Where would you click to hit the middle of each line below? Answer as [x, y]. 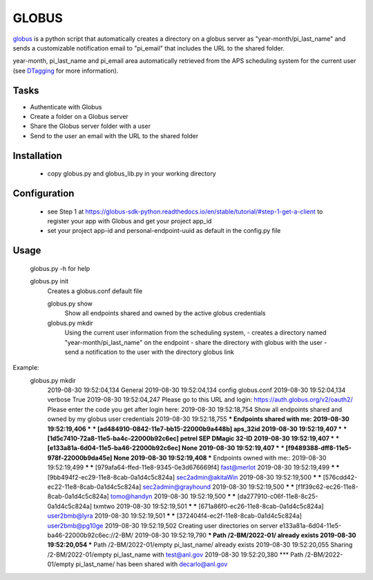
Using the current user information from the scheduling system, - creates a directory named [196, 333]
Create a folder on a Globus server [79, 117]
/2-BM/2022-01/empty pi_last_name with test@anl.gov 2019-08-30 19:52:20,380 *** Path [175, 554]
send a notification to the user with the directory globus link [149, 352]
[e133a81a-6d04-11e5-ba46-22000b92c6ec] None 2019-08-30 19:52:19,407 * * [166, 448]
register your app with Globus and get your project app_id [130, 221]
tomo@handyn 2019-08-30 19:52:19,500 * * [173, 496]
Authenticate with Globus [66, 106]
